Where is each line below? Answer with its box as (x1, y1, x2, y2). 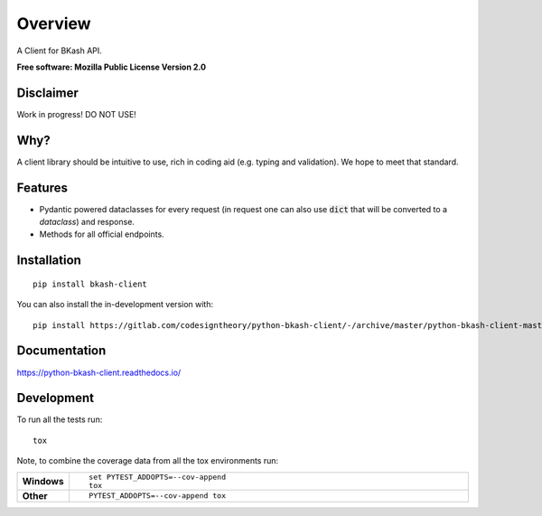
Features (16, 180, 68, 195)
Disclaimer (16, 85, 79, 100)
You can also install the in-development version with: (16, 299, 214, 310)
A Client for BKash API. (16, 45, 103, 56)
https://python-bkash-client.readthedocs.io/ (16, 367, 182, 378)
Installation (16, 253, 81, 268)
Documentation (16, 343, 107, 359)
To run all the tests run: (16, 414, 103, 425)
